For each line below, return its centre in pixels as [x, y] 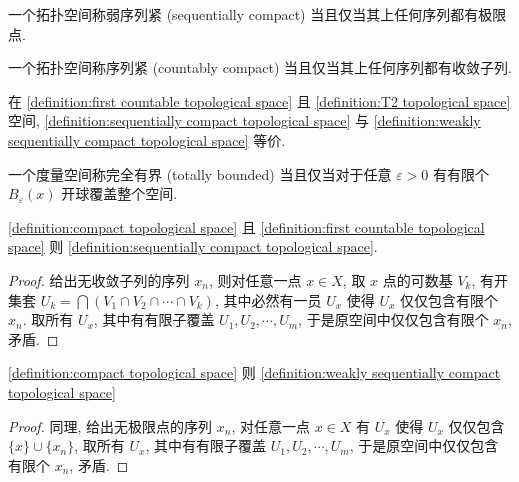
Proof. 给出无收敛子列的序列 [99, 279]
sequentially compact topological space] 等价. [147, 139]
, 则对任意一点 [255, 279]
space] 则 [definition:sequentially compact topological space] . [193, 246]
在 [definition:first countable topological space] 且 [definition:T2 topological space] [259, 100]
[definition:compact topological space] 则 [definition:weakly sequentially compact [254, 372]
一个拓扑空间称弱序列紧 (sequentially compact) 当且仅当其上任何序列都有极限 [257, 14]
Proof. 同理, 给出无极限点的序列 [110, 425]
